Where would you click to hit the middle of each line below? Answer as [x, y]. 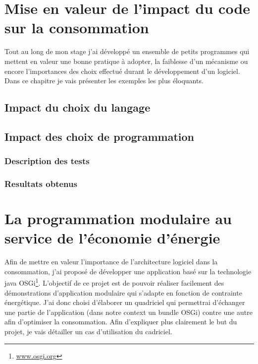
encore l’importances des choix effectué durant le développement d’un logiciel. [122, 71]
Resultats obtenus [41, 184]
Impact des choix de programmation [99, 136]
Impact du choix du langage [77, 107]
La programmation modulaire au [118, 218]
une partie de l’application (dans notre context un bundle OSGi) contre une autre [129, 312]
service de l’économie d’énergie [112, 238]
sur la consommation [77, 28]
